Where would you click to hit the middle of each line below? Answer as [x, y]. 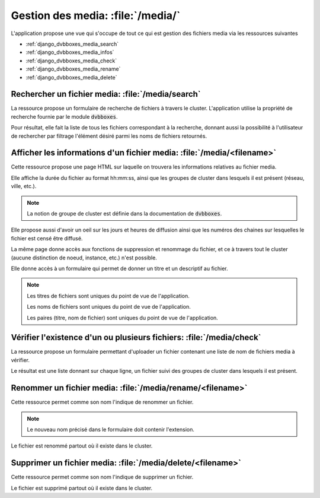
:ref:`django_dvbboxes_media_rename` [73, 69]
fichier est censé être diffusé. [47, 238]
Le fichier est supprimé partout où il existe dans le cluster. [82, 488]
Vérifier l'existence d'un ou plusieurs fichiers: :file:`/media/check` [136, 337]
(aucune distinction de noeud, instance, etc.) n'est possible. [84, 258]
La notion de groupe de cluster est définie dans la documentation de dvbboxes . [124, 214]
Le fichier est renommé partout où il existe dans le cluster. [82, 446]
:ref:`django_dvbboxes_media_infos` [70, 52]
